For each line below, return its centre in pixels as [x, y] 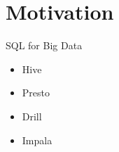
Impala [37, 140]
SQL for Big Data [44, 45]
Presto [36, 93]
